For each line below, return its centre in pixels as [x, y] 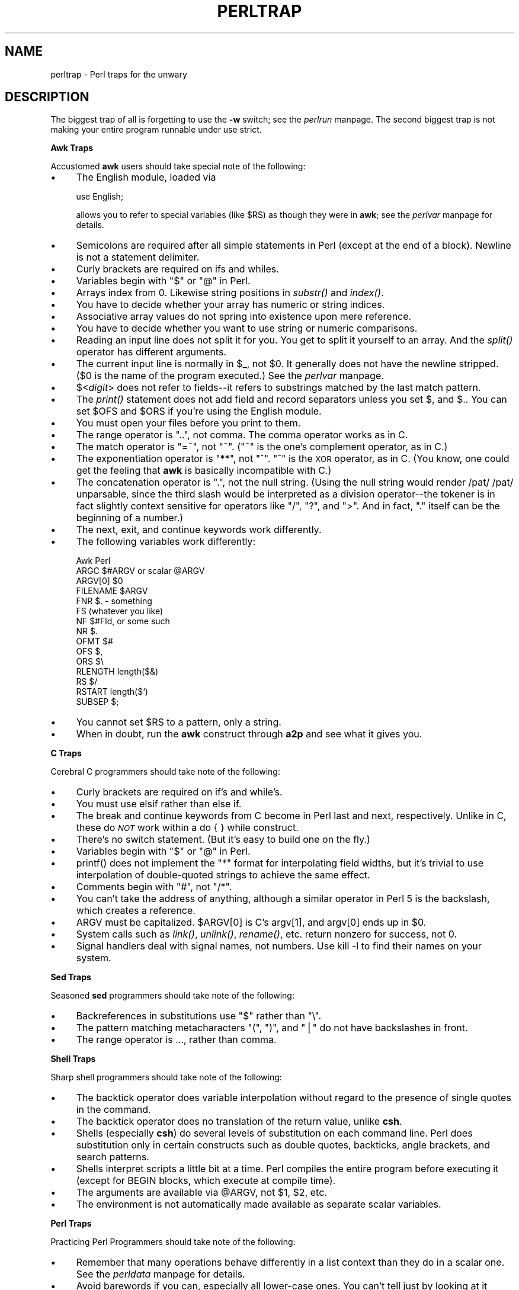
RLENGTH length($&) [117, 672]
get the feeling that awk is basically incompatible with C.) [204, 471]
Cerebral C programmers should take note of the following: [165, 772]
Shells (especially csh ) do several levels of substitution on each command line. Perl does [274, 1133]
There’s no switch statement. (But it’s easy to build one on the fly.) [223, 840]
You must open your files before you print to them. [188, 423]
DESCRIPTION [47, 97]
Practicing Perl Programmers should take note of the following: [173, 1242]
